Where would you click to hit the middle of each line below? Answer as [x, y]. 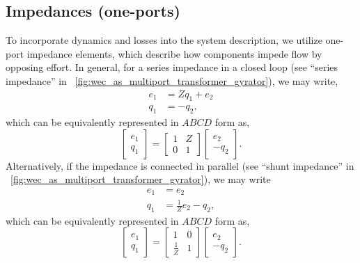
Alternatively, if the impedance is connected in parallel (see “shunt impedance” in [180, 165]
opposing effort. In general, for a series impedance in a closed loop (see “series [172, 67]
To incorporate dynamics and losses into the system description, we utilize [164, 40]
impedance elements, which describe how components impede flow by [174, 53]
